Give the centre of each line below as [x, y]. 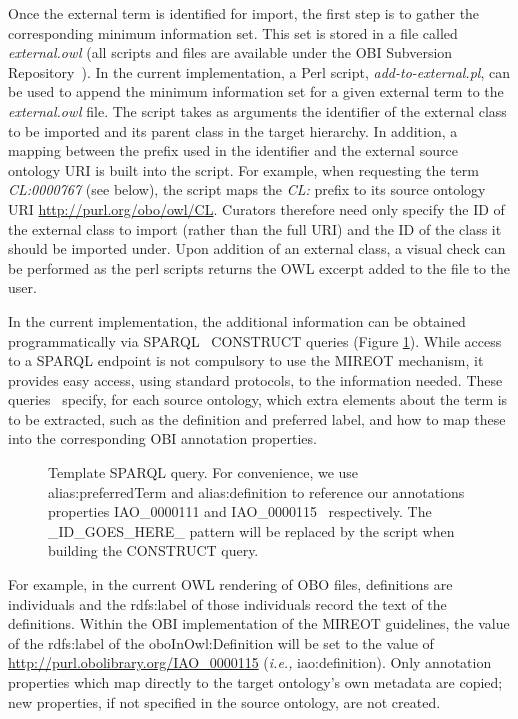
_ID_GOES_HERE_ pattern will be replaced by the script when [251, 530]
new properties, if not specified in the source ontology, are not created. [224, 701]
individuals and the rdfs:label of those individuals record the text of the [227, 603]
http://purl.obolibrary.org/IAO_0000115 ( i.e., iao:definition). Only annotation [250, 662]
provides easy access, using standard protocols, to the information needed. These [255, 379]
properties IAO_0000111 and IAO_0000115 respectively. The [240, 511]
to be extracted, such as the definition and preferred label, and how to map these [257, 418]
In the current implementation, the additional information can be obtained [237, 320]
